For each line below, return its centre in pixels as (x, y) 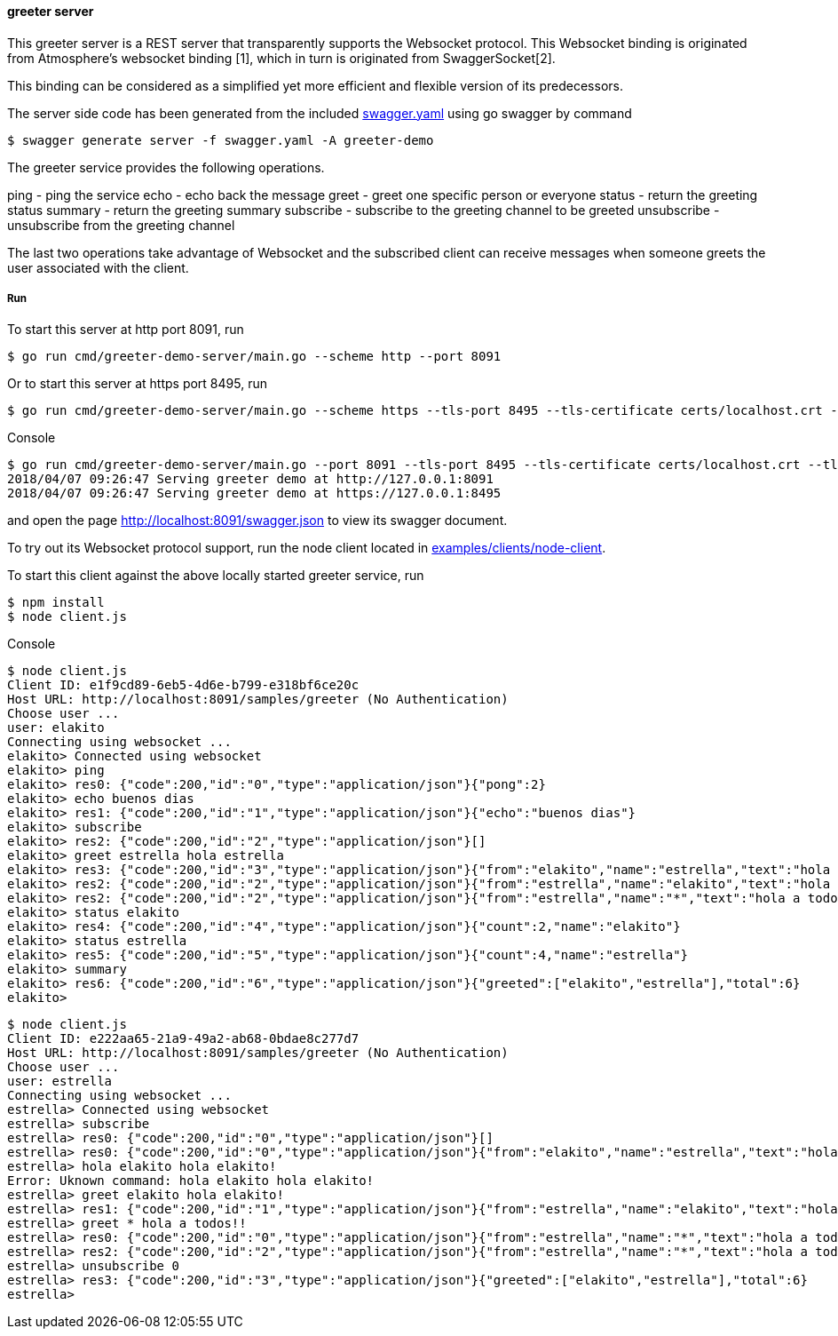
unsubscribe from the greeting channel (121, 225)
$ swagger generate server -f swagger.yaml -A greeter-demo (221, 140)
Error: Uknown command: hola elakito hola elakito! (191, 1181)
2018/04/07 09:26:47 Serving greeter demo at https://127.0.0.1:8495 (254, 493)
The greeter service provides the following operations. (166, 167)
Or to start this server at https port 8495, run (137, 384)
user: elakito (56, 728)
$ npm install (56, 603)
